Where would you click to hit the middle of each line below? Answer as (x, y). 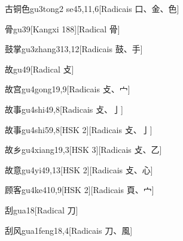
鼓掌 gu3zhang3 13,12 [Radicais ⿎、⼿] (74, 49)
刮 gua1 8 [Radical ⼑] (42, 210)
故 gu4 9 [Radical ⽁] (39, 69)
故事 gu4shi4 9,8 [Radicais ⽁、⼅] (64, 109)
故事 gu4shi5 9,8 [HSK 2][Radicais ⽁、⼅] (79, 129)
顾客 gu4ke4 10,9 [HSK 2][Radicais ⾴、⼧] (80, 190)
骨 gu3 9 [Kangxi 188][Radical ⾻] (62, 28)
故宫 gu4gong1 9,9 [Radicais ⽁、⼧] (68, 89)
